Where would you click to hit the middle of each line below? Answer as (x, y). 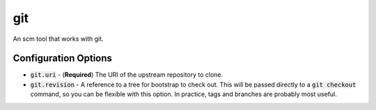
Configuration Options (63, 58)
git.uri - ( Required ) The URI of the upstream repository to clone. (127, 75)
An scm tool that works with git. (58, 39)
